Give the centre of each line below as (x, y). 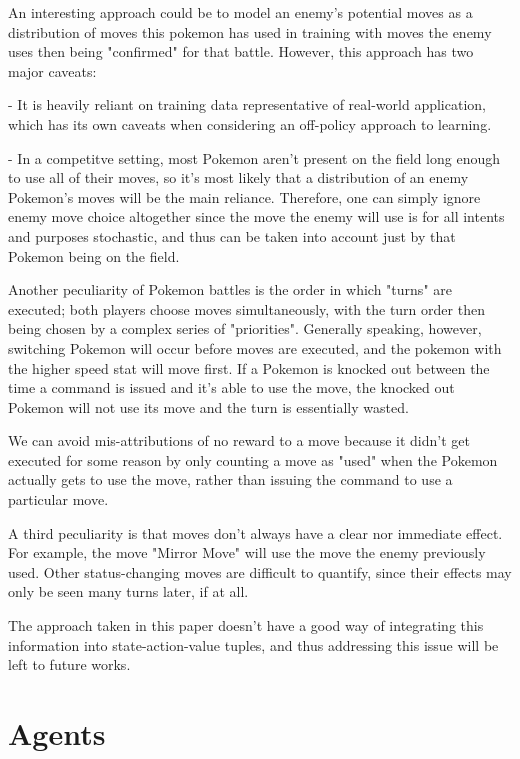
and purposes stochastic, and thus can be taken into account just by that (232, 235)
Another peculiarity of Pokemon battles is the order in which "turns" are (230, 289)
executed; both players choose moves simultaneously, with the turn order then (246, 308)
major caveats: (52, 70)
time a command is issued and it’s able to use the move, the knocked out (231, 387)
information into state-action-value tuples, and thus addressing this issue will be (253, 644)
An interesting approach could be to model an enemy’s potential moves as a (240, 12)
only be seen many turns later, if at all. (128, 591)
